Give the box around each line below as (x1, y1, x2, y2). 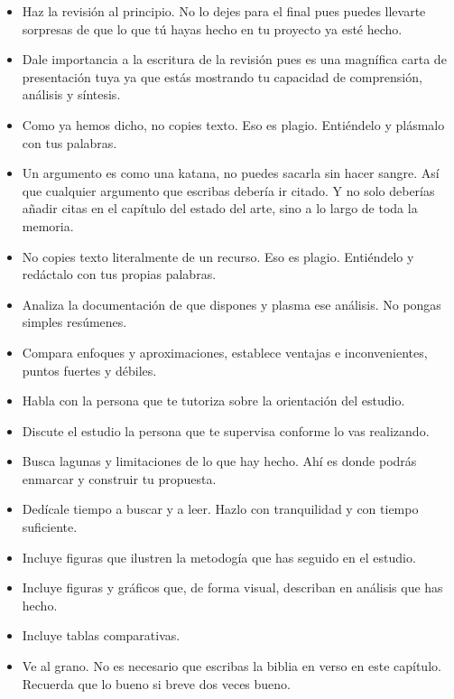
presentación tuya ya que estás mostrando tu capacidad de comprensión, (22, 67, 422, 86)
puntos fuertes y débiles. (22, 360, 157, 379)
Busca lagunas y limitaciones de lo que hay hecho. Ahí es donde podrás (22, 452, 417, 471)
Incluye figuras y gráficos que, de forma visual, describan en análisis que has (22, 578, 443, 597)
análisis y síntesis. (22, 85, 121, 104)
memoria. (22, 216, 74, 235)
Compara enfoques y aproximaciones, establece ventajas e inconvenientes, (22, 342, 428, 361)
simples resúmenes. (22, 312, 127, 331)
